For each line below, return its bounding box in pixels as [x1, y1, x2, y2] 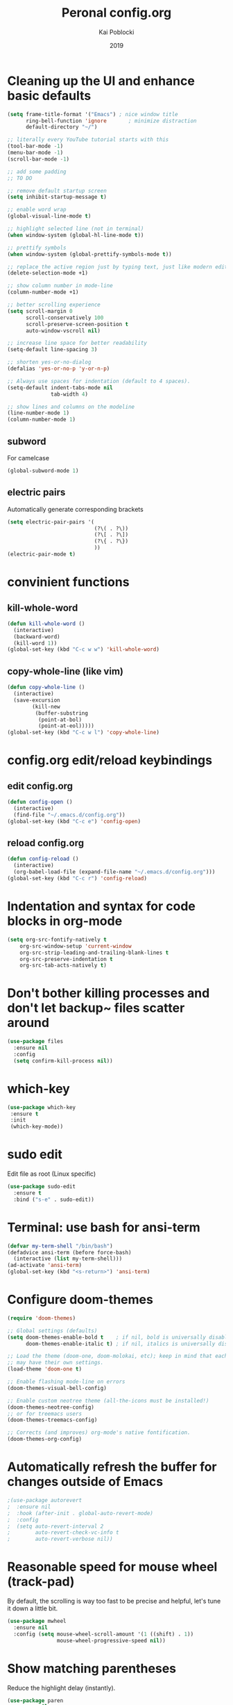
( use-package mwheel [7, 1618, 67, 1625]
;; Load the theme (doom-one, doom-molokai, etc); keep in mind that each [7, 1352, 228, 1360]
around [7, 1015, 50, 1031]
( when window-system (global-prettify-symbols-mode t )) [7, 250, 172, 258]
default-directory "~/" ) [25, 124, 98, 131]
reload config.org [7, 837, 85, 849]
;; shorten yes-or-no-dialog [7, 359, 92, 366]
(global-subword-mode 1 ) [7, 467, 79, 474]
